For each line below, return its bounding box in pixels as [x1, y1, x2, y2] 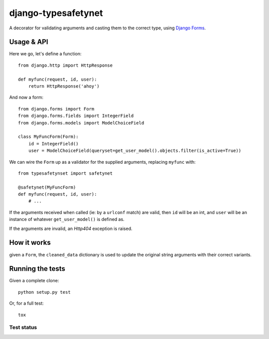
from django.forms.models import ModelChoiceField [18, 120, 144, 125]
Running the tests [9, 264, 66, 273]
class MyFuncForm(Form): [18, 134, 79, 139]
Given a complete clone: [9, 278, 59, 284]
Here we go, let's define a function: [9, 51, 82, 57]
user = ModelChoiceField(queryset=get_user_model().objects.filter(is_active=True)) [28, 148, 242, 154]
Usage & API [9, 38, 48, 46]
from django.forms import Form [18, 106, 95, 112]
